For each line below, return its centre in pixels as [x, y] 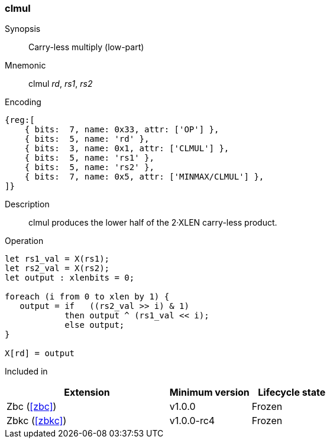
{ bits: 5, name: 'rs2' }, [89, 167]
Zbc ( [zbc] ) [32, 407]
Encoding [23, 102]
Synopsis [23, 29]
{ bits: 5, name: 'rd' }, [87, 139]
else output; [95, 325]
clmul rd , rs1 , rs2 [61, 84]
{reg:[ [20, 120]
